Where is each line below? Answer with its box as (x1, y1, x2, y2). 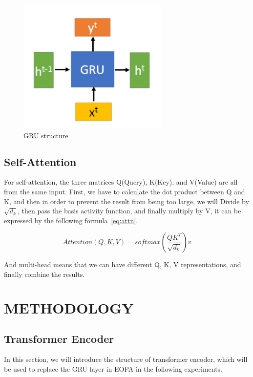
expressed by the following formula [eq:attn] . (4, 215, 138, 225)
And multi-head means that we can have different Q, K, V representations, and (4, 259, 241, 270)
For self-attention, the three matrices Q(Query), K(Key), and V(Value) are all (4, 177, 238, 187)
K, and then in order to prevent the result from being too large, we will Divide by (4, 196, 249, 206)
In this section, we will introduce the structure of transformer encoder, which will (4, 354, 248, 364)
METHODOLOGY (4, 297, 134, 317)
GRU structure (23, 130, 68, 140)
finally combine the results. (4, 269, 85, 279)
